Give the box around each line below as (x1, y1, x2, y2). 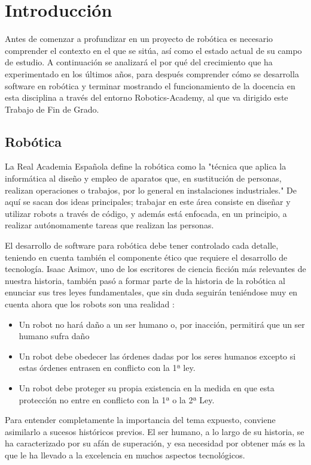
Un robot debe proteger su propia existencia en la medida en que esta (19, 381, 275, 394)
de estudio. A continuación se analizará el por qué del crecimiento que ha (5, 56, 273, 68)
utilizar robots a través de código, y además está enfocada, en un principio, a (5, 207, 287, 219)
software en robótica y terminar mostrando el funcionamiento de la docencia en (5, 79, 295, 92)
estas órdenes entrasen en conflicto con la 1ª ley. (19, 361, 196, 374)
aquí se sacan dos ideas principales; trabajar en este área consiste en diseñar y (5, 195, 291, 208)
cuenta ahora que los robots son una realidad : (5, 298, 175, 310)
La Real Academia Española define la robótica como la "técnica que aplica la (5, 160, 286, 173)
